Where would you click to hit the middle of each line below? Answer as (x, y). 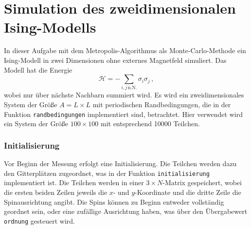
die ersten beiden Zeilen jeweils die (56, 192)
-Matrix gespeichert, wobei (202, 182)
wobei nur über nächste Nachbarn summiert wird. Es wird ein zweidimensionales (124, 95)
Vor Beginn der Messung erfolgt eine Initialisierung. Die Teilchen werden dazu (120, 163)
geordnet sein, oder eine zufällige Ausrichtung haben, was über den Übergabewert (126, 211)
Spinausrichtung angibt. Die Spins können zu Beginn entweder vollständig (114, 201)
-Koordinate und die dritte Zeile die (188, 192)
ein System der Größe (36, 124)
